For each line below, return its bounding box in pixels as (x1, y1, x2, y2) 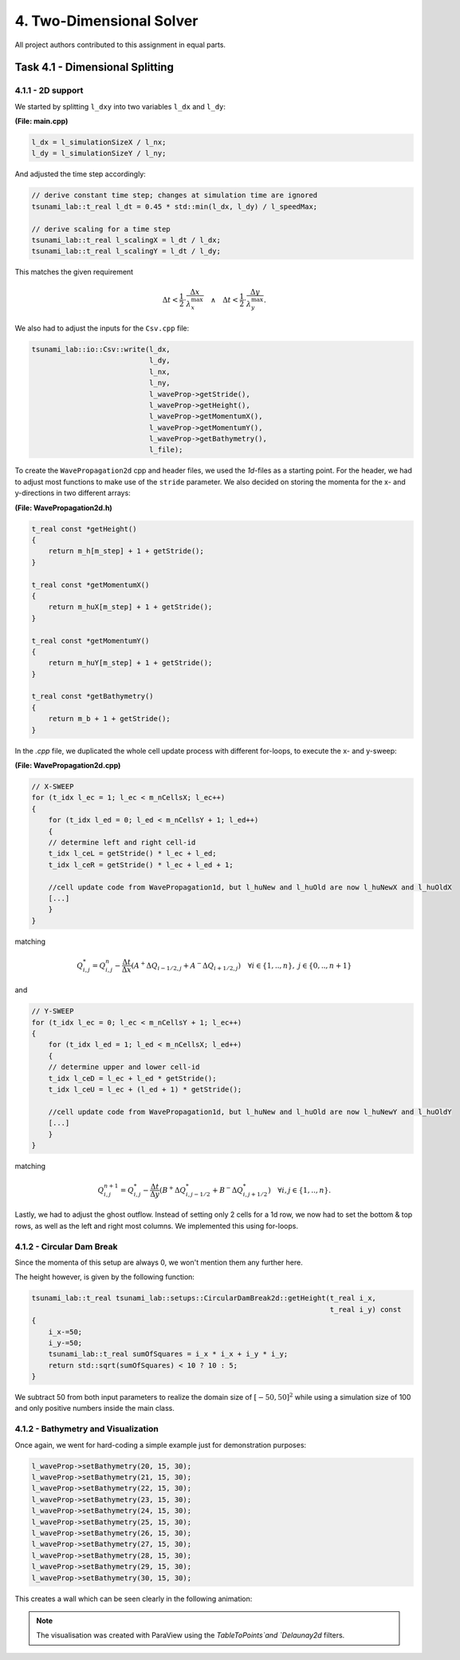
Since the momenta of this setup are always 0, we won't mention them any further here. (14, 1258, 303, 1267)
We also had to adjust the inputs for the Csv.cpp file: (14, 323, 190, 333)
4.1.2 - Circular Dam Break (14, 1241, 118, 1252)
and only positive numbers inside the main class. (14, 1404, 175, 1413)
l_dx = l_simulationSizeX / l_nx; (31, 138, 167, 147)
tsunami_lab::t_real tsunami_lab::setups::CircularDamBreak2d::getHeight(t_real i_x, (31, 1294, 376, 1303)
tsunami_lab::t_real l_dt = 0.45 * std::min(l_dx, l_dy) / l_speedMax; (31, 202, 318, 211)
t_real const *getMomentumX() (31, 580, 150, 589)
